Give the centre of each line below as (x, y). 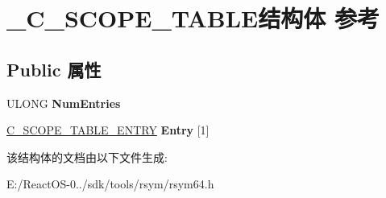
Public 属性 (54, 69)
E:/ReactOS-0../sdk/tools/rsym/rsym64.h (110, 184)
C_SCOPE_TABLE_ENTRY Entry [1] (108, 130)
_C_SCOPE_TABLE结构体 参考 (193, 18)
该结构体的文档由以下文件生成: (87, 157)
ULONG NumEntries (64, 103)
